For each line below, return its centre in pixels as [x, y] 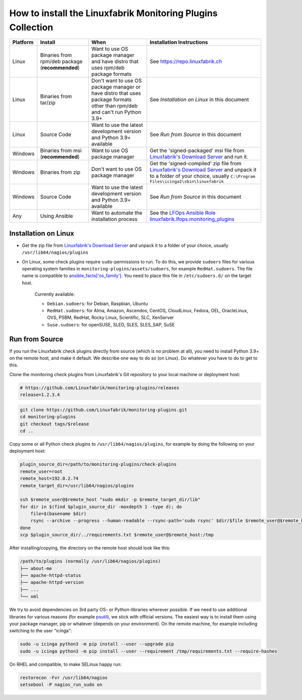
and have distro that [115, 61]
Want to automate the [117, 213]
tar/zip [48, 103]
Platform [23, 42]
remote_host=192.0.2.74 [49, 479]
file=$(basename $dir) [58, 514]
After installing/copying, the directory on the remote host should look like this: [90, 548]
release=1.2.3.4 [40, 395]
